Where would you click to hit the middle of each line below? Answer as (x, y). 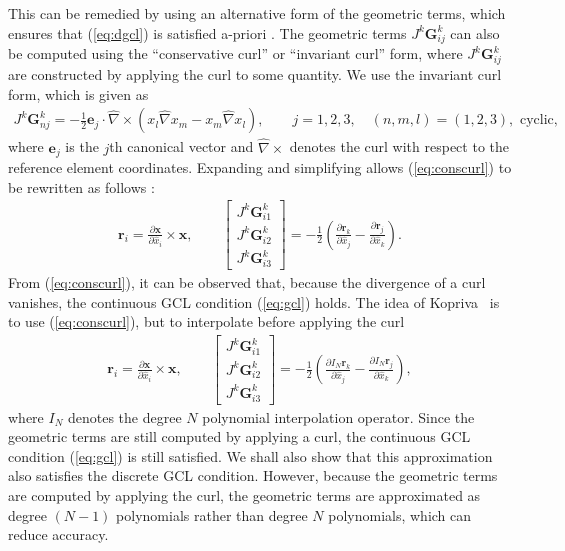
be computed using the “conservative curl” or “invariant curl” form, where (235, 53)
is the (82, 146)
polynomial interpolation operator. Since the (338, 416)
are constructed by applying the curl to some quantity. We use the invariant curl (255, 74)
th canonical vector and (181, 146)
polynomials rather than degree (212, 514)
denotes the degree (124, 416)
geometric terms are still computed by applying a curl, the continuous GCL (239, 436)
